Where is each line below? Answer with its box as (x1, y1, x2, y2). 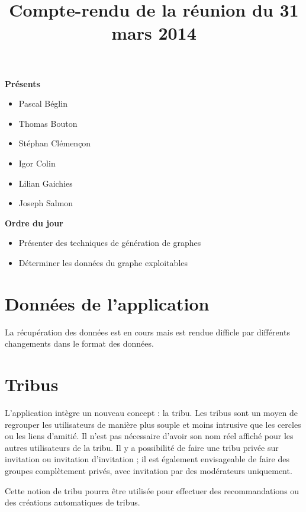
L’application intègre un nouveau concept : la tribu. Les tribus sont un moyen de (5, 406, 298, 418)
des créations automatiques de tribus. (5, 496, 140, 508)
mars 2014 (111, 21, 197, 45)
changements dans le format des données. (5, 337, 154, 350)
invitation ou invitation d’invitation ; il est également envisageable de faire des (5, 453, 289, 465)
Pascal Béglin (18, 97, 67, 110)
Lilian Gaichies (18, 177, 73, 189)
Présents (5, 77, 40, 89)
